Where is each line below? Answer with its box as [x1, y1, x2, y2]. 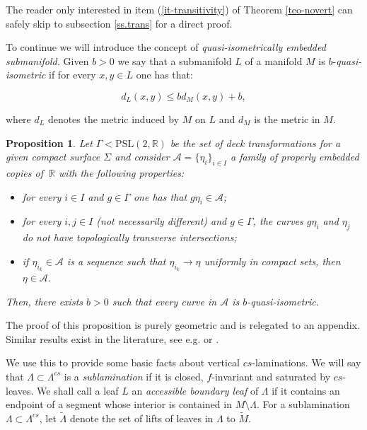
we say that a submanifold [117, 53, 232, 68]
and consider [115, 149, 170, 164]
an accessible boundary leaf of [132, 383, 259, 397]
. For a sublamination [256, 397, 350, 412]
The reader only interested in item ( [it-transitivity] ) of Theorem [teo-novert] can [6, 2, 353, 16]
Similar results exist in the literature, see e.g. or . [6, 331, 219, 346]
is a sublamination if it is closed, [64, 368, 204, 383]
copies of [6, 165, 43, 180]
